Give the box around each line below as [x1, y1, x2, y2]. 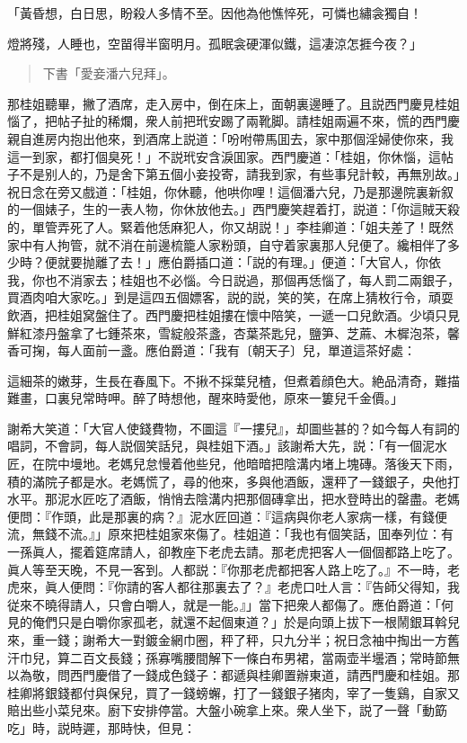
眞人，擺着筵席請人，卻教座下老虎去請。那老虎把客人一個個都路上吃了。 [31, 542, 460, 561]
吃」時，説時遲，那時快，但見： [7, 718, 196, 737]
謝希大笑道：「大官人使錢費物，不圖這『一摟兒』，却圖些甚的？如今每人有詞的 [7, 418, 460, 437]
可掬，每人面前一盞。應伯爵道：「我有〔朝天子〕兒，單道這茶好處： [19, 341, 416, 360]
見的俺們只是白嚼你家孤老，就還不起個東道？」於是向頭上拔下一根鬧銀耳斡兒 [7, 613, 460, 631]
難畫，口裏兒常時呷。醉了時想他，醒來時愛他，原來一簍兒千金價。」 [7, 389, 403, 407]
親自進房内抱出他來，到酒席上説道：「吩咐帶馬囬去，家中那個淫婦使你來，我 [7, 129, 454, 148]
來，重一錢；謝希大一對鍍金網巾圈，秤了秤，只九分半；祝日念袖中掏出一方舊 [7, 631, 460, 649]
